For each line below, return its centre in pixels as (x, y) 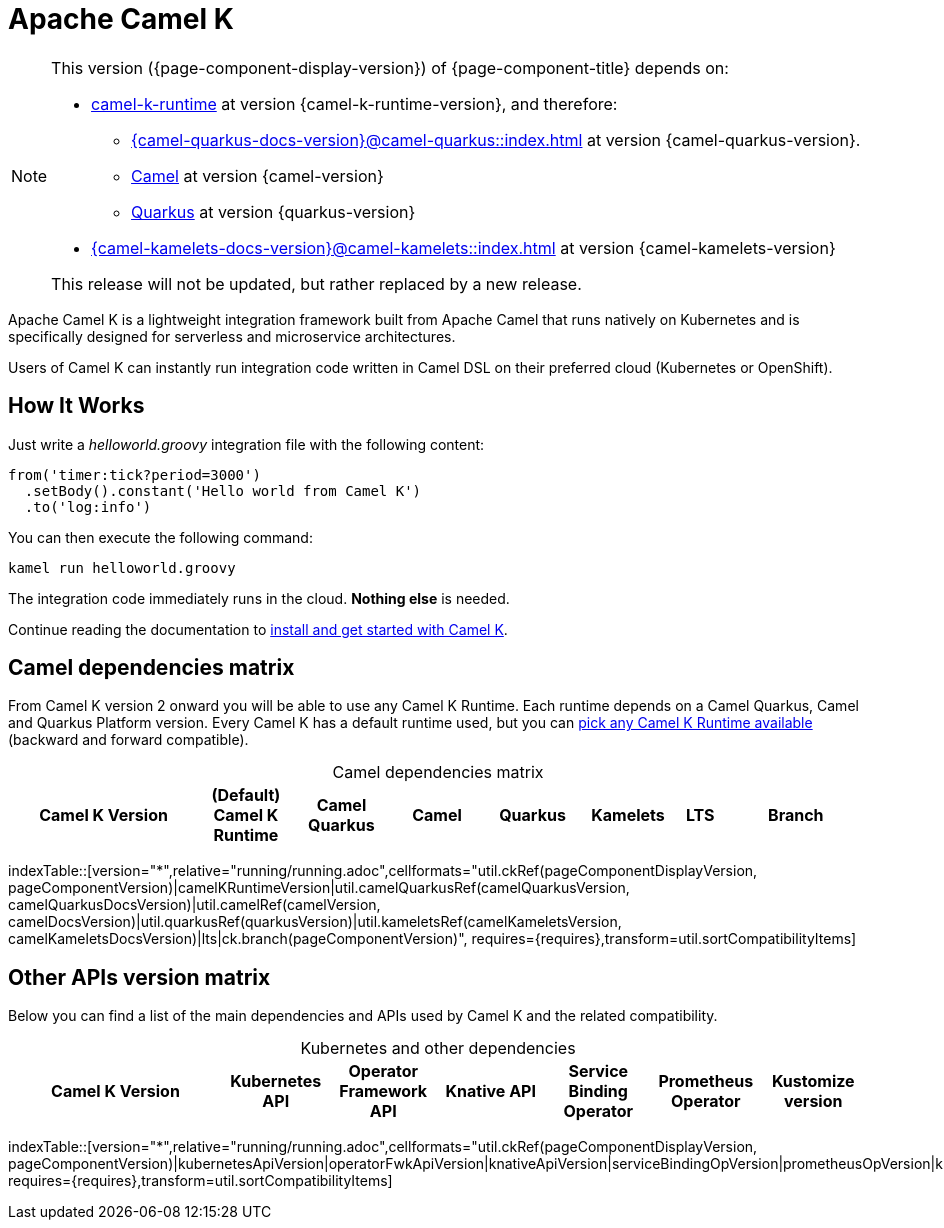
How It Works (76, 406)
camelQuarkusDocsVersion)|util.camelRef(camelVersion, (194, 905)
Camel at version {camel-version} (257, 175)
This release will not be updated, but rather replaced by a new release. (316, 283)
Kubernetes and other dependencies (438, 1048)
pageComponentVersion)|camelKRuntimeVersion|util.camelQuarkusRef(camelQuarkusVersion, (319, 888)
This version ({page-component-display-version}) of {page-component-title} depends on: (390, 67)
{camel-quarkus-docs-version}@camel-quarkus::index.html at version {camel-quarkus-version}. (496, 139)
